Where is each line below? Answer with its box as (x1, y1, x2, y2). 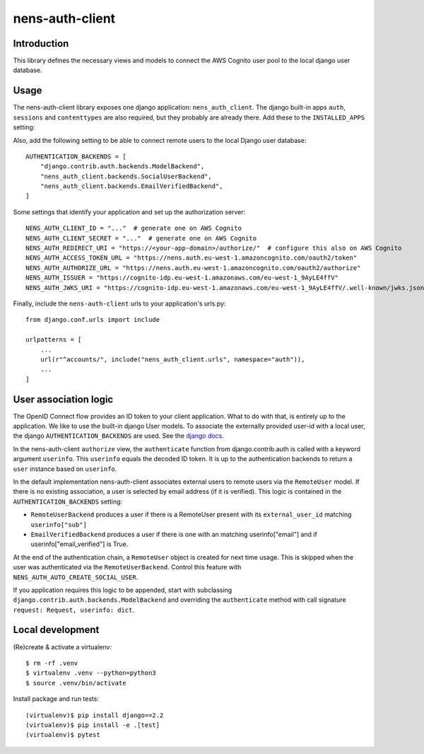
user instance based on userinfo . (13, 464, 117, 473)
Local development (13, 624, 100, 636)
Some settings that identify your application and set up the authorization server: (13, 207, 246, 216)
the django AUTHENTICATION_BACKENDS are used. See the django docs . (13, 431, 224, 440)
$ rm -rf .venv (25, 659, 78, 667)
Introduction (13, 37, 69, 50)
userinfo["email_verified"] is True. (30, 540, 129, 548)
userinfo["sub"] (30, 521, 88, 528)
